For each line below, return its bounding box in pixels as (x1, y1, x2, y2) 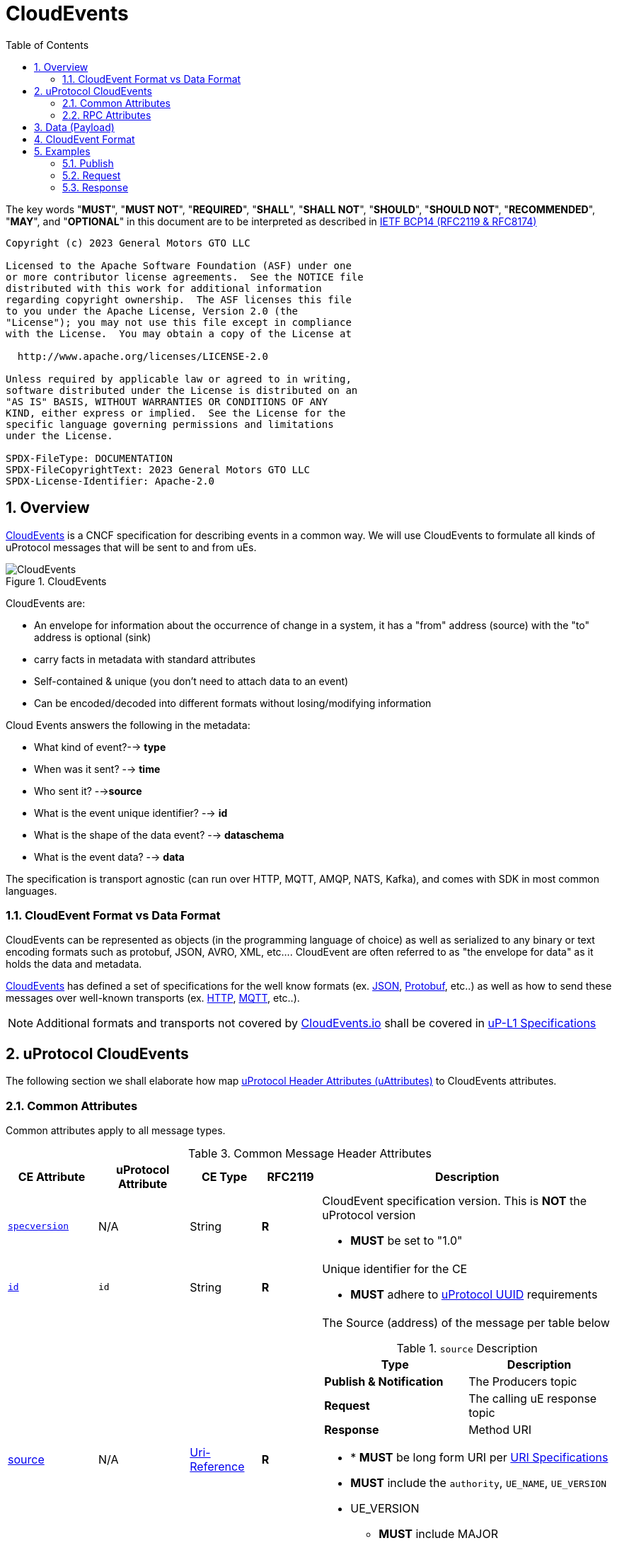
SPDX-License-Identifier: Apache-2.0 (6, 475, 215, 487)
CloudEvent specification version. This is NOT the (322, 1193, 587, 1208)
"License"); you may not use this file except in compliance (6, 316, 352, 328)
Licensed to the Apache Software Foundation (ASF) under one (6, 259, 352, 271)
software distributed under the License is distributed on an (6, 384, 358, 396)
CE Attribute (18, 1169, 86, 1184)
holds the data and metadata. (6, 958, 142, 971)
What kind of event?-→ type (34, 740, 166, 753)
